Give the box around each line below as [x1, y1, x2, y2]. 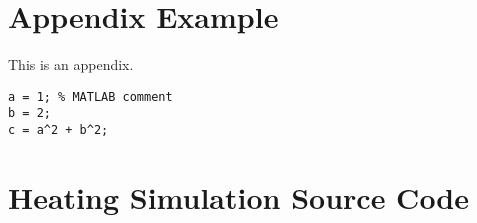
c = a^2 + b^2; [8, 123, 109, 138]
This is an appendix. [8, 54, 134, 75]
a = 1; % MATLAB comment [8, 89, 173, 104]
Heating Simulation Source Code [8, 176, 470, 217]
